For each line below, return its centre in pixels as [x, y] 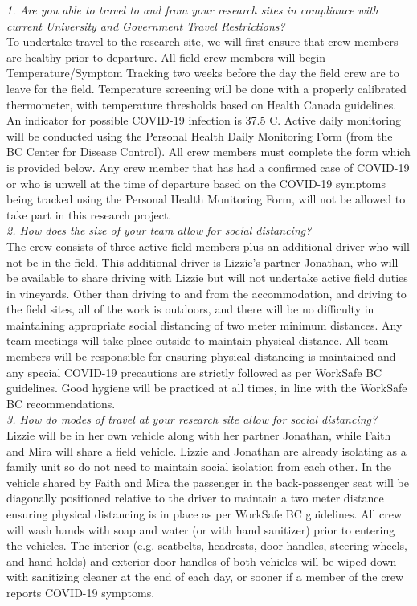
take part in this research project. [89, 214]
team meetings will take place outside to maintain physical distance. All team [198, 340]
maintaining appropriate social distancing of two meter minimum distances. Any [204, 324]
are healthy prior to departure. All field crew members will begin [166, 57]
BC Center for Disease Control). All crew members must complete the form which [208, 151]
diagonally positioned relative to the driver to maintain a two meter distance [195, 498]
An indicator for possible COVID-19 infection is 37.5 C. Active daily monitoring [204, 120]
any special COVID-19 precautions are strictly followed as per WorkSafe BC [194, 372]
